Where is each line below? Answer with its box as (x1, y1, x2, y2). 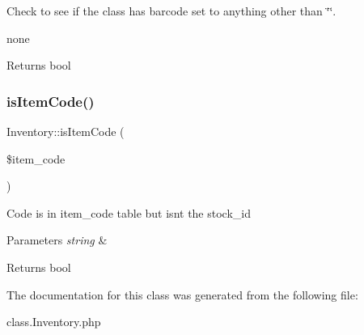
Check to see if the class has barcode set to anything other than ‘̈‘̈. (6, 2, 336, 19)
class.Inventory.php (6, 313, 101, 330)
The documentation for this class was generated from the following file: (6, 286, 358, 303)
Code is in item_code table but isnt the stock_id (6, 204, 251, 221)
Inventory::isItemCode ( (6, 123, 125, 139)
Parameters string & (6, 231, 108, 248)
